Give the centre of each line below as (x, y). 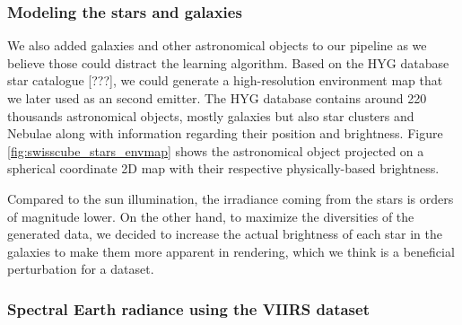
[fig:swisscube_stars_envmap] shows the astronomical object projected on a (216, 150)
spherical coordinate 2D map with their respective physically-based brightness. (223, 168)
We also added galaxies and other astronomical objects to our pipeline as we (217, 45)
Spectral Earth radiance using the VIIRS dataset (188, 308)
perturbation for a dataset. (81, 269)
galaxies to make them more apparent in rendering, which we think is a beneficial (231, 251)
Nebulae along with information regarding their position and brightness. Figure (225, 133)
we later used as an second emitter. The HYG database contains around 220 (217, 98)
